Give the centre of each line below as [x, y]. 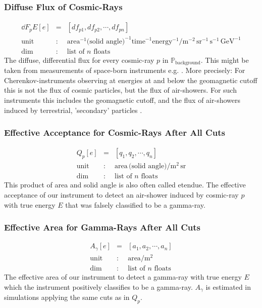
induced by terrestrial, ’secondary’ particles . [73, 110]
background [188, 63]
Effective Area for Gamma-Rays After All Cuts [102, 227]
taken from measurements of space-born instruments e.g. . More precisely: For [125, 70]
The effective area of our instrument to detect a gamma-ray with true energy [123, 277]
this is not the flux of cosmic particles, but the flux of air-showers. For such [120, 90]
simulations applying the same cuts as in [67, 297]
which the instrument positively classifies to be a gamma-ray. [98, 286]
